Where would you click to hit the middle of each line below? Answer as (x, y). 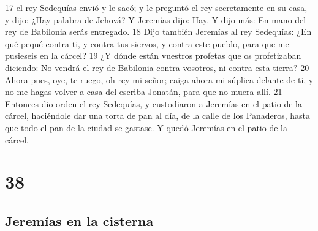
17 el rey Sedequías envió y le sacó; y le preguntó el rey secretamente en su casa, (156, 7)
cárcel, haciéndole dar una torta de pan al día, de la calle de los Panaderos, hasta (157, 115)
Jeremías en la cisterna (79, 220)
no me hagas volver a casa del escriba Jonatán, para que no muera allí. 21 (144, 92)
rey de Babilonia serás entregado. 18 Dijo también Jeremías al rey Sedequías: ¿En (158, 32)
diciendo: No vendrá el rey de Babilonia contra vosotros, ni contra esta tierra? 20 (157, 67)
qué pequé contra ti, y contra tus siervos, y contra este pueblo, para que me (147, 43)
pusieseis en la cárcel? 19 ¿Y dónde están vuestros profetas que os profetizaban (153, 55)
